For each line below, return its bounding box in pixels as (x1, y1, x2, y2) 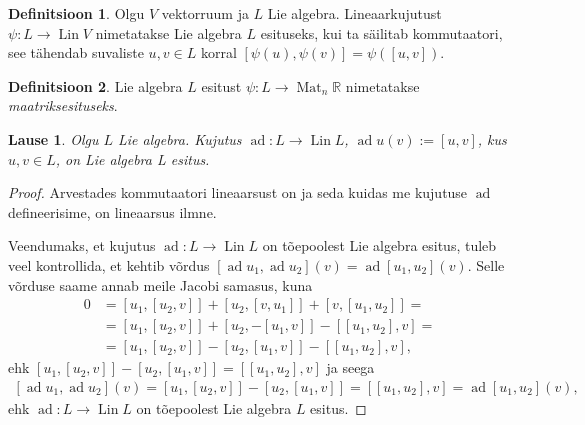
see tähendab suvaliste (8, 42, 144, 63)
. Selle (467, 254, 505, 275)
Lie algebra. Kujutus (118, 128, 242, 149)
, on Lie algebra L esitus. (55, 148, 210, 169)
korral (200, 42, 237, 63)
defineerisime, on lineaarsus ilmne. (8, 201, 217, 222)
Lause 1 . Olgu (8, 128, 99, 149)
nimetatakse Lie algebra (95, 22, 242, 43)
